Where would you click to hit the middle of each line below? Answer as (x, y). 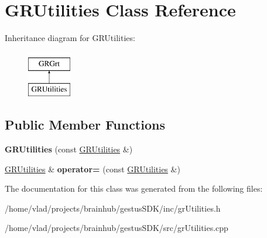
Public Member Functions (85, 125)
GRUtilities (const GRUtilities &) (69, 149)
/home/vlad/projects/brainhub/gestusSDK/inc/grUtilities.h (113, 208)
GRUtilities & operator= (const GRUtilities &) (93, 169)
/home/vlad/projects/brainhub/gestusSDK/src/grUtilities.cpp (117, 228)
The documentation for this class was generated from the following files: (134, 188)
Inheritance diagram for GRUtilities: (70, 38)
